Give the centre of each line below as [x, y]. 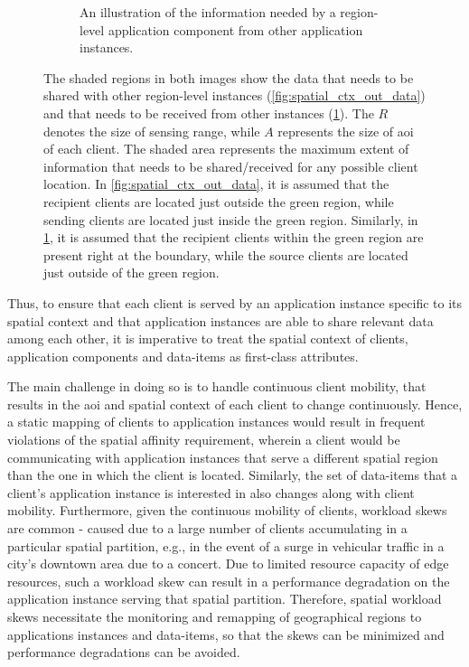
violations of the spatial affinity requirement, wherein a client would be [204, 440]
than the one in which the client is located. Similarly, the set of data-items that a [233, 475]
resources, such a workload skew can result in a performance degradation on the [229, 581]
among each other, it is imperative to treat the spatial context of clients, [208, 338]
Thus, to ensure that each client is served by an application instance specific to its [235, 302]
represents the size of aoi [346, 131]
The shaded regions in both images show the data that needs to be [229, 77]
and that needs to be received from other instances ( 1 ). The [209, 113]
